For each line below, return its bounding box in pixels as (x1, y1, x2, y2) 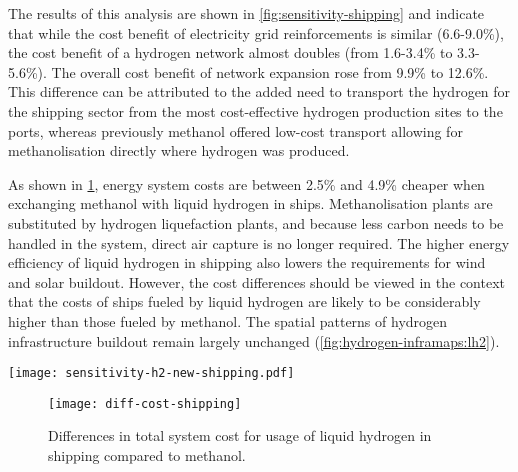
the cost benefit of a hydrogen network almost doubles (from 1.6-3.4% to (8, 42, 453, 63)
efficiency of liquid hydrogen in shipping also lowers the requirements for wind (8, 252, 486, 273)
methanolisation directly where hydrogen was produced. (8, 140, 350, 161)
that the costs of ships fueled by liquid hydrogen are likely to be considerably (8, 291, 481, 312)
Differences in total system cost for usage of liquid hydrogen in (48, 425, 432, 446)
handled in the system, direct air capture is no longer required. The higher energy (8, 232, 510, 253)
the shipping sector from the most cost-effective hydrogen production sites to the (8, 100, 503, 121)
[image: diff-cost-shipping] (48, 396, 242, 411)
